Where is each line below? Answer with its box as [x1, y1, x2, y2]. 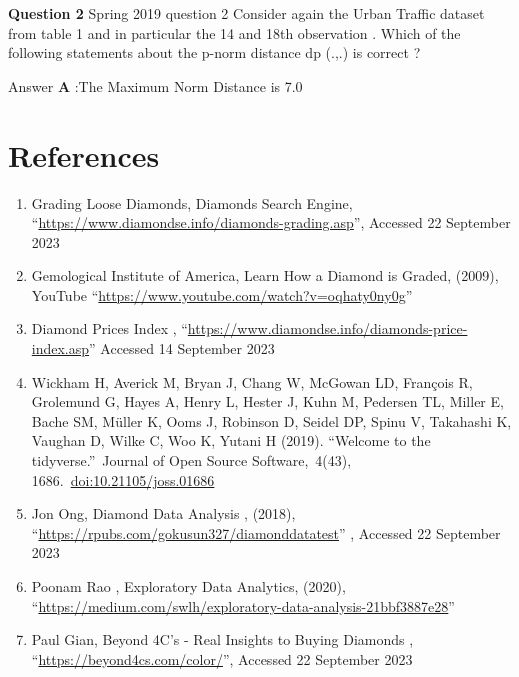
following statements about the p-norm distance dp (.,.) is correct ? [8, 42, 421, 63]
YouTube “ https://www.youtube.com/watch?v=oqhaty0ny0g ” [31, 284, 413, 305]
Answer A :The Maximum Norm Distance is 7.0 [8, 75, 303, 96]
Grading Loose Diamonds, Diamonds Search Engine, [31, 192, 353, 213]
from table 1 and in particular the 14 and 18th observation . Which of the [8, 22, 461, 43]
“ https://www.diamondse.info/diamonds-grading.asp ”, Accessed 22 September [31, 212, 511, 233]
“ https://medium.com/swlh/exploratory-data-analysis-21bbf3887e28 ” [31, 595, 455, 616]
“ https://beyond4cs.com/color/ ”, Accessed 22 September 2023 [31, 648, 413, 669]
